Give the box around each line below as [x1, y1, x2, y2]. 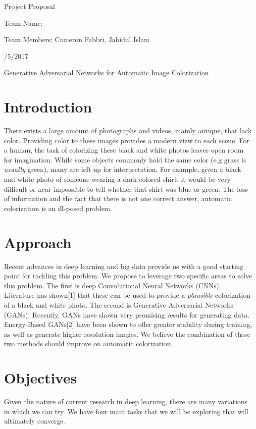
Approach [4, 232, 72, 252]
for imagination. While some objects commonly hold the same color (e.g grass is [4, 154, 247, 164]
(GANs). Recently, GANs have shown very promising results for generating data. [4, 309, 250, 320]
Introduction [4, 97, 92, 117]
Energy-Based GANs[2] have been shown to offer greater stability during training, [4, 319, 253, 329]
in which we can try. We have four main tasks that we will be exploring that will [4, 406, 249, 416]
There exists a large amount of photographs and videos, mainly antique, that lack [4, 125, 252, 136]
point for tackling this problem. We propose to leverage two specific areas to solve [4, 270, 253, 281]
